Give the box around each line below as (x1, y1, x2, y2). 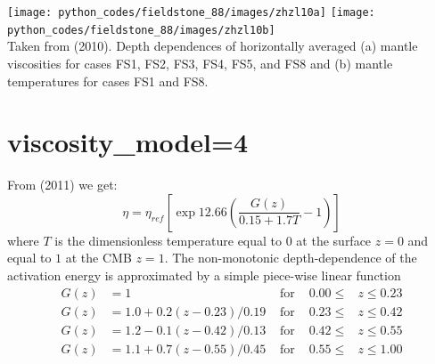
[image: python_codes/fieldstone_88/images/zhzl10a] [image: (7, 6, 375, 19)
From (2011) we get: (7, 175, 118, 194)
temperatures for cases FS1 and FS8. (7, 71, 209, 90)
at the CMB (65, 248, 132, 267)
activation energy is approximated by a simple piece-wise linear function (7, 266, 401, 284)
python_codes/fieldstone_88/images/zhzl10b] (7, 23, 275, 36)
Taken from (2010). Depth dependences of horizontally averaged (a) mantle (7, 36, 418, 55)
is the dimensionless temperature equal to (54, 231, 283, 249)
